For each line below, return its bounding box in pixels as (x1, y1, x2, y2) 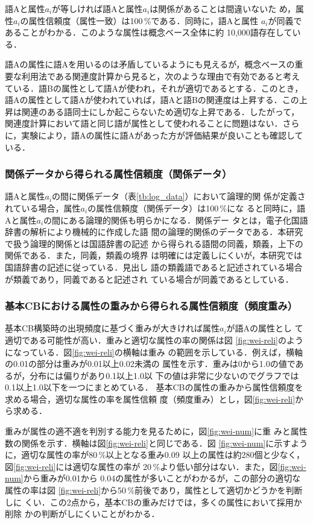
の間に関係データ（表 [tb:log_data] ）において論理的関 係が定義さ (52, 190, 306, 202)
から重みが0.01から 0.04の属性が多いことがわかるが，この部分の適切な (23, 472, 301, 484)
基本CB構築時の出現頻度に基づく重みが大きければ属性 (5, 322, 220, 334)
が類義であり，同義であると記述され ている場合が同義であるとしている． (5, 272, 294, 285)
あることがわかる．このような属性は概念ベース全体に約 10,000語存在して (5, 26, 292, 39)
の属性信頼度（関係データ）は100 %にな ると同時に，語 (87, 201, 306, 214)
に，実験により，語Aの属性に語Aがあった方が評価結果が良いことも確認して (5, 128, 303, 141)
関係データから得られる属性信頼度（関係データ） (5, 166, 232, 181)
